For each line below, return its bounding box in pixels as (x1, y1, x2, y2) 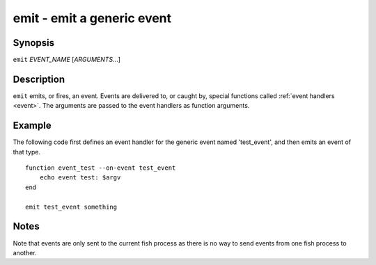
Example (13, 120, 52, 131)
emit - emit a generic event (13, 10, 172, 26)
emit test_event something (25, 202, 118, 211)
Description (13, 73, 65, 85)
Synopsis (13, 37, 55, 49)
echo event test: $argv (39, 174, 121, 182)
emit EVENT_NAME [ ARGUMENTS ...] (13, 56, 121, 64)
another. (13, 248, 37, 257)
